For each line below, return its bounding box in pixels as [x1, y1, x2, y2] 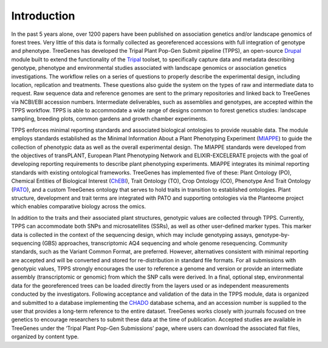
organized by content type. [11, 333, 79, 340]
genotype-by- [255, 231, 290, 238]
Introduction [11, 9, 75, 22]
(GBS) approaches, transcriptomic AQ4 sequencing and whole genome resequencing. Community [42, 239, 288, 247]
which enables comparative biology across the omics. [11, 203, 146, 210]
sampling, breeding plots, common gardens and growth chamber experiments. [11, 115, 208, 123]
